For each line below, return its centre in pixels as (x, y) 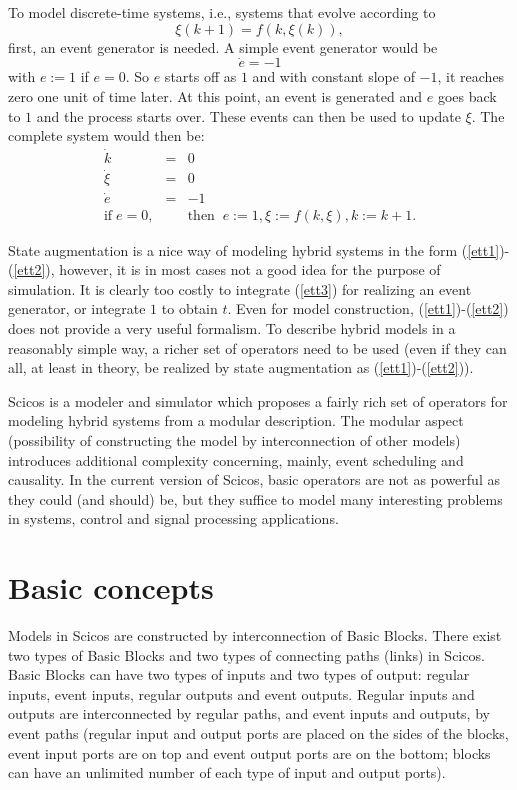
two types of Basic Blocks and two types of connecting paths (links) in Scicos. (246, 654)
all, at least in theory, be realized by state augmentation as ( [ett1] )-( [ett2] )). (241, 367)
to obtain (189, 308)
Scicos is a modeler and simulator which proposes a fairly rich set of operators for (258, 400)
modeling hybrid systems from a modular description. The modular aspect (236, 420)
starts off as (200, 76)
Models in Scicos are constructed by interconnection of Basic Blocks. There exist (255, 635)
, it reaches (471, 76)
